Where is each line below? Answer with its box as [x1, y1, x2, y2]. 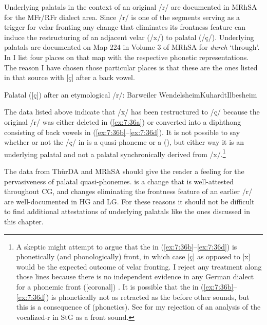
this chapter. [4, 216, 44, 226]
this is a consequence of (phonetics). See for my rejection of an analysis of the [16, 301, 261, 312]
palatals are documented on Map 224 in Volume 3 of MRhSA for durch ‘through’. [4, 42, 260, 52]
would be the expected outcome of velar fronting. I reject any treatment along [16, 261, 262, 272]
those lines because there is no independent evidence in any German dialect [16, 271, 254, 282]
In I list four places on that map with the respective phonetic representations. [4, 51, 249, 62]
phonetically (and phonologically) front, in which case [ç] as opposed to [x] [16, 251, 251, 262]
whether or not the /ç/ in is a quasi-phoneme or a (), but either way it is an [4, 137, 244, 147]
